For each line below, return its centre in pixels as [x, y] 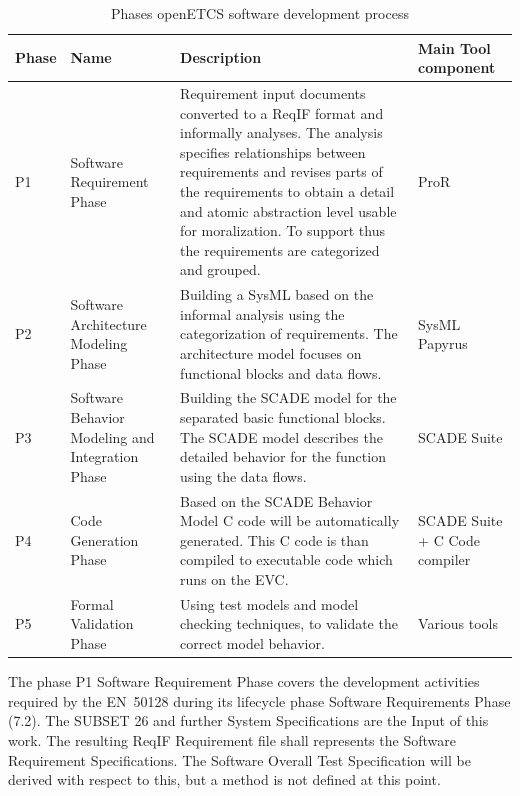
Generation [104, 539]
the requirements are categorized [280, 249]
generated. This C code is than [274, 539]
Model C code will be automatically [290, 520]
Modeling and [112, 436]
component [457, 67]
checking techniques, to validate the [289, 623]
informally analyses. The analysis [281, 132]
